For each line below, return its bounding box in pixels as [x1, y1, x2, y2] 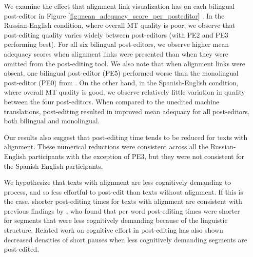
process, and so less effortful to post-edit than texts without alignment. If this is [4, 186, 243, 197]
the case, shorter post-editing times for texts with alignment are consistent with [4, 196, 242, 206]
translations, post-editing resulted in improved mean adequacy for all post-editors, [4, 106, 250, 116]
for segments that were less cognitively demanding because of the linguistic [4, 215, 228, 225]
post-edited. [4, 244, 39, 254]
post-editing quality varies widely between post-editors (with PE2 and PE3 [4, 29, 229, 40]
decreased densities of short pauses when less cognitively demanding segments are [4, 234, 247, 244]
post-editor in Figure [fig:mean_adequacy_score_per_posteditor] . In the [4, 10, 225, 20]
